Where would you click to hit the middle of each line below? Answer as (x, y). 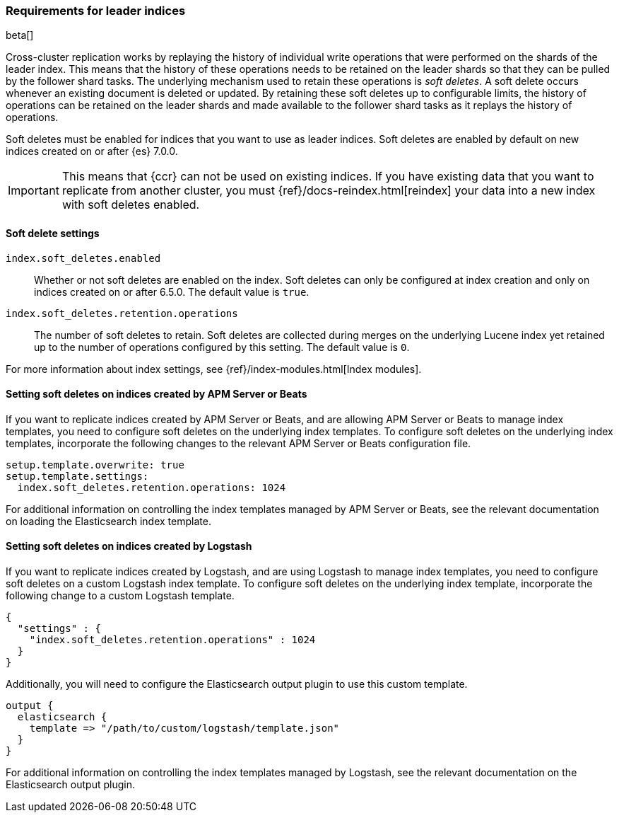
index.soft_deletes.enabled (83, 258)
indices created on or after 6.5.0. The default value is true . (172, 292)
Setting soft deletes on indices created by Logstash (129, 546)
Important (34, 191)
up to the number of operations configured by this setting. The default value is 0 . (222, 347)
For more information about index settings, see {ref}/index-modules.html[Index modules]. (214, 369)
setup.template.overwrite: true (95, 465)
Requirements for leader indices (96, 11)
